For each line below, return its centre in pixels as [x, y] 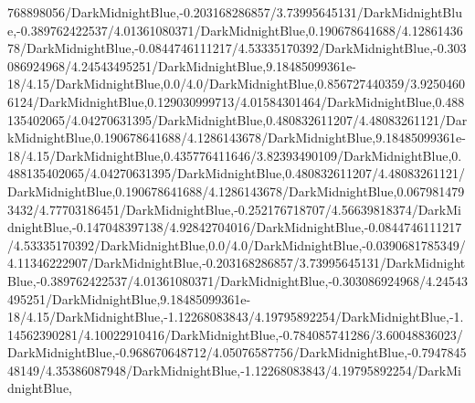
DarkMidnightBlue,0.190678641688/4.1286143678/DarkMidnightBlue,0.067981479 [236, 191]
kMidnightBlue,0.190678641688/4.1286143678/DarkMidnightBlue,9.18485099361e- [237, 138]
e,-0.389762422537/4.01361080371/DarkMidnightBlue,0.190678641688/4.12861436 [235, 30]
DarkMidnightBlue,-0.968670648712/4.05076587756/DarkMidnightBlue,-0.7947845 [237, 352]
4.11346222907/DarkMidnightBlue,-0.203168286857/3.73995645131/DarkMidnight [237, 263]
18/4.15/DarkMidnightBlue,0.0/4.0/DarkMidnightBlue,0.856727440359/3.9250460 [237, 84]
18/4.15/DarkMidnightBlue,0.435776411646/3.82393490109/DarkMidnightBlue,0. [235, 155]
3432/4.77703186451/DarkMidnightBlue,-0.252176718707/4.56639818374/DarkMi [234, 209]
